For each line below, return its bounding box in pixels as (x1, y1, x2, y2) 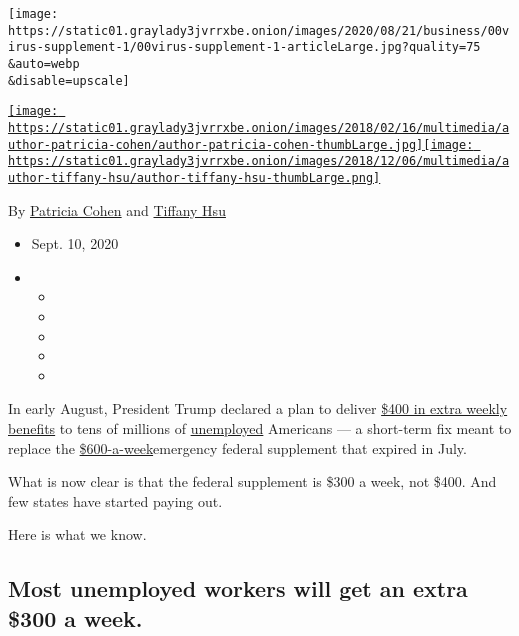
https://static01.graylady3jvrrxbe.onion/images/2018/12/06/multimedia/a (8, 154, 510, 169)
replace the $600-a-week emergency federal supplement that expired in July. (8, 437, 467, 458)
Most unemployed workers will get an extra (8, 573, 468, 604)
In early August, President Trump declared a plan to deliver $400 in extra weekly (8, 398, 508, 419)
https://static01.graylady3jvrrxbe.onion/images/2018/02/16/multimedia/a (8, 120, 510, 135)
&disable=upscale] (8, 73, 130, 88)
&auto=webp (8, 56, 80, 71)
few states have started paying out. (8, 490, 223, 511)
